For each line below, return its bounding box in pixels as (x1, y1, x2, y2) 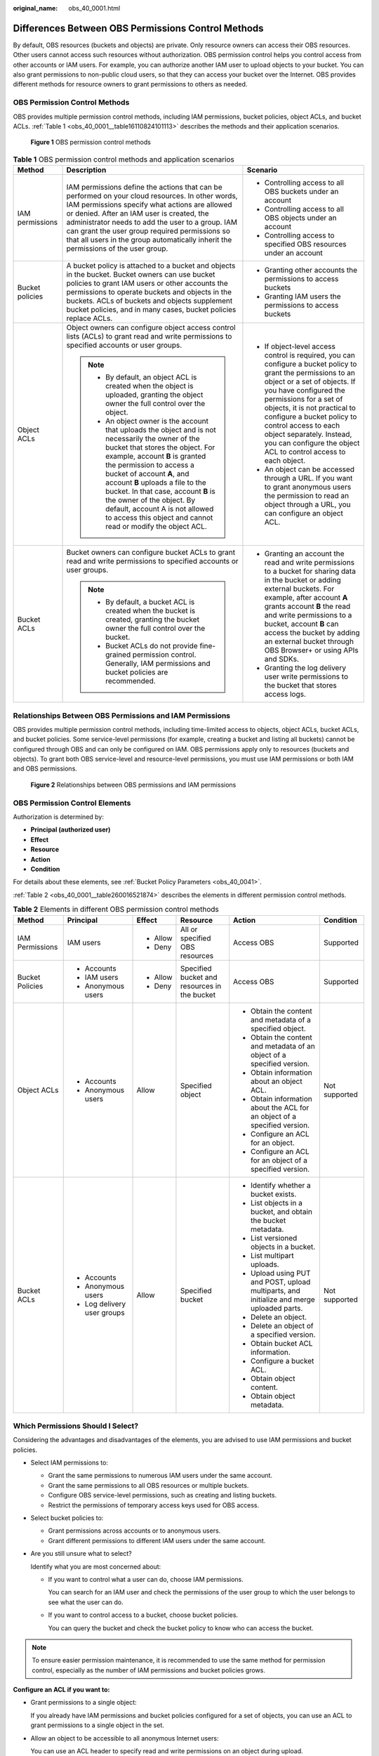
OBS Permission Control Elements (13, 798, 131, 808)
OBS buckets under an (264, 187, 339, 197)
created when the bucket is (105, 606, 196, 616)
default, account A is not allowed (105, 504, 214, 514)
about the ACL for (250, 1103, 310, 1113)
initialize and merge (250, 1295, 315, 1304)
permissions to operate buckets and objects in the (66, 287, 232, 297)
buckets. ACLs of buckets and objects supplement (66, 296, 233, 306)
